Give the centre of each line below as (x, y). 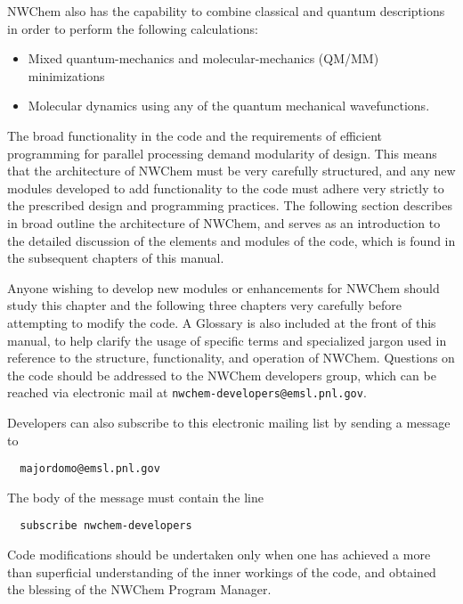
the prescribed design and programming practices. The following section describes (230, 205)
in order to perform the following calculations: (133, 28)
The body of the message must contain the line (135, 497)
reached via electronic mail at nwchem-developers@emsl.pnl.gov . (187, 392)
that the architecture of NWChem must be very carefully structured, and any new (231, 171)
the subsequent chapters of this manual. (116, 258)
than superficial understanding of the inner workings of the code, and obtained (222, 571)
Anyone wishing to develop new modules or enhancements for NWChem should (223, 287)
